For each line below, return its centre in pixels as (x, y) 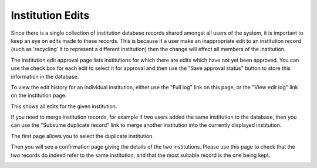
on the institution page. (39, 95)
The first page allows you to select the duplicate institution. (82, 136)
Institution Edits (50, 15)
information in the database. (45, 76)
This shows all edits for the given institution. (64, 106)
